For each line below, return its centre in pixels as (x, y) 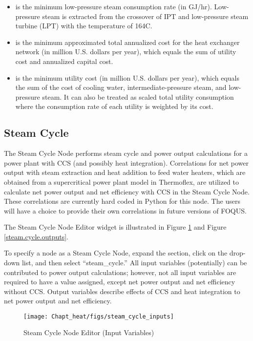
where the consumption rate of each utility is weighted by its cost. (114, 106)
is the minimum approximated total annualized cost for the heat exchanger (127, 42)
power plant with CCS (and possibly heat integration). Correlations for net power (126, 162)
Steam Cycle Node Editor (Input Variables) (89, 332)
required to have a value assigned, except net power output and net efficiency (120, 282)
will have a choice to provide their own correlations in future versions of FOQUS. (125, 210)
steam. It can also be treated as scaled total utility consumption (138, 96)
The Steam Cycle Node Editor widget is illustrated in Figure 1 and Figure (115, 227)
